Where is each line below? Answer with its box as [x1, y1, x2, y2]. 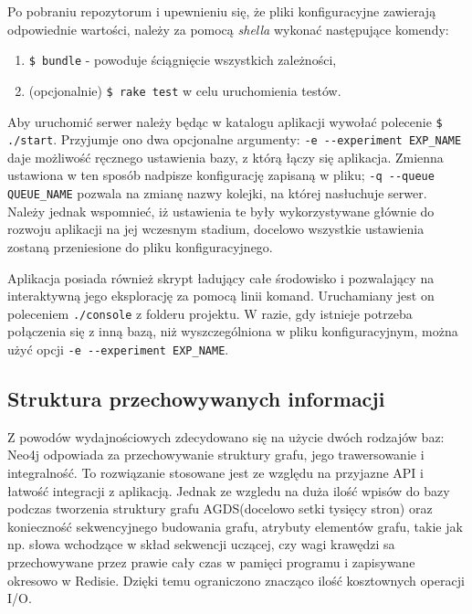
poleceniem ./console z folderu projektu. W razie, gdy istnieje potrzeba [7, 303, 413, 323]
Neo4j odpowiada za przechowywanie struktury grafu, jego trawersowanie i [7, 445, 425, 464]
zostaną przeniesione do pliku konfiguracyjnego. [7, 237, 273, 256]
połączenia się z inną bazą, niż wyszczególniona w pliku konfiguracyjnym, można [7, 322, 458, 341]
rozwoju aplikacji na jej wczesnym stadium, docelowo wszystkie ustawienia [7, 219, 425, 238]
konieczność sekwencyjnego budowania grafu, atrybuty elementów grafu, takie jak [7, 516, 463, 535]
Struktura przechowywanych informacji [7, 384, 385, 412]
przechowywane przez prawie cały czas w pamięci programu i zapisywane [7, 552, 415, 571]
